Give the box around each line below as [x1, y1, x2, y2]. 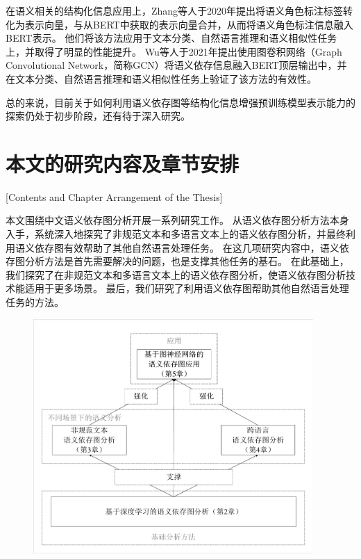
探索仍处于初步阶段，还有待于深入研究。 [6, 108, 190, 123]
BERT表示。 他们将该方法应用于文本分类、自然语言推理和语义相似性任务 [6, 31, 337, 45]
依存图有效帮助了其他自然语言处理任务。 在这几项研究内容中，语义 [34, 240, 339, 254]
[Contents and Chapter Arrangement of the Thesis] [6, 189, 223, 204]
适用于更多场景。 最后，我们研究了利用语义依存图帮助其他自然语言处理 [24, 281, 349, 295]
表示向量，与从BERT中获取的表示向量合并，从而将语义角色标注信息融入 [24, 17, 353, 31]
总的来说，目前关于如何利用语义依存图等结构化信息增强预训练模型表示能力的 [6, 95, 355, 109]
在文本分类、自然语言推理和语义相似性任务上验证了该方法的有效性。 [6, 71, 317, 86]
